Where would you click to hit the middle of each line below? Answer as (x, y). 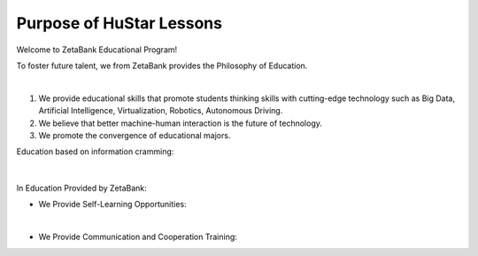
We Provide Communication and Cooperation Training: (138, 237)
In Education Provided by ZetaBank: (81, 188)
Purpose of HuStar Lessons (119, 23)
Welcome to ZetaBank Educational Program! (97, 50)
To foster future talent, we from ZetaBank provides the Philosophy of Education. (162, 66)
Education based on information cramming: (95, 151)
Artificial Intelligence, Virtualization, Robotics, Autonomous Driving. (161, 111)
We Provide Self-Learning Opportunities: (112, 205)
